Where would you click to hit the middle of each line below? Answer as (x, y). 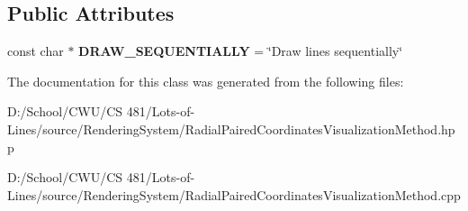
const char (36, 51)
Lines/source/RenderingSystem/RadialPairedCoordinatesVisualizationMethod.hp (231, 128)
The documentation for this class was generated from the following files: (206, 81)
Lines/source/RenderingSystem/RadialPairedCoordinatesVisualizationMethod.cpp (234, 194)
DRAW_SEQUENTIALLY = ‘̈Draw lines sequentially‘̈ (241, 51)
